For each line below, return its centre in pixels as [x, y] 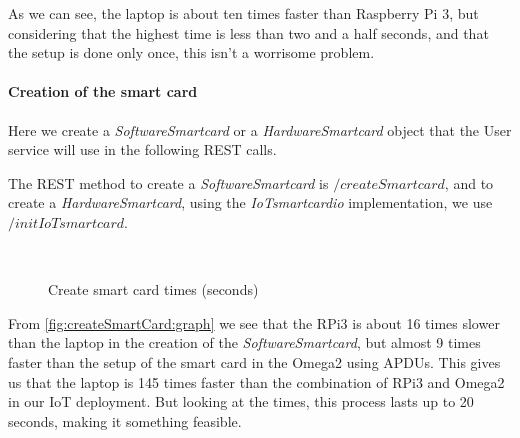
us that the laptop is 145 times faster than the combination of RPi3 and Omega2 [256, 381]
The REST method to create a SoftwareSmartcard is [168, 182]
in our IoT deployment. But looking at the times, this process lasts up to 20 [241, 401]
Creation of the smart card [103, 91]
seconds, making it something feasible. [125, 420]
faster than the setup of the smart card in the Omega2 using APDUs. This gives [254, 361]
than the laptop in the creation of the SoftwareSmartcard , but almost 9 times [244, 342]
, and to [469, 182]
